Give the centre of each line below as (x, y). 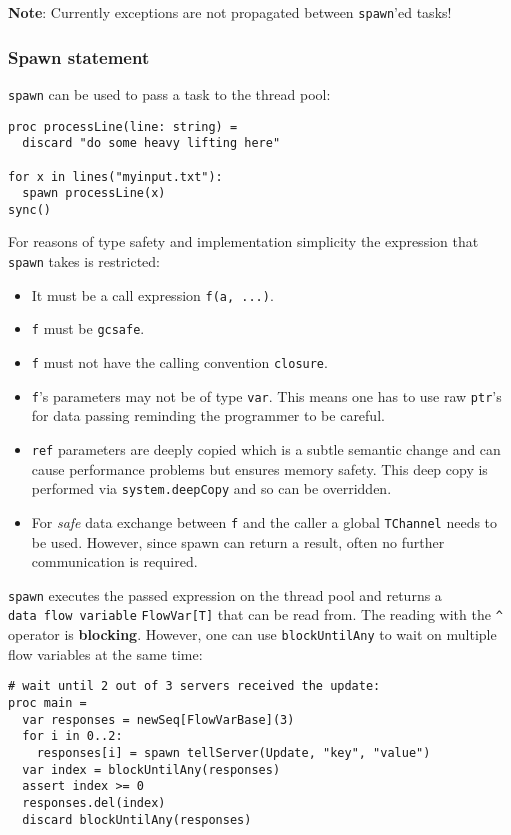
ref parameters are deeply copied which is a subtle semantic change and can (266, 448)
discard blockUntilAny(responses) (137, 819)
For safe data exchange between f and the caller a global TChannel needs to (264, 521)
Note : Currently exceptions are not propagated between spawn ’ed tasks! (230, 12)
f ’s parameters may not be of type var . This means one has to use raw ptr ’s (266, 395)
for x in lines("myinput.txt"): (115, 176)
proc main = (47, 702)
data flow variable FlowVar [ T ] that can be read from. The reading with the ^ (255, 614)
